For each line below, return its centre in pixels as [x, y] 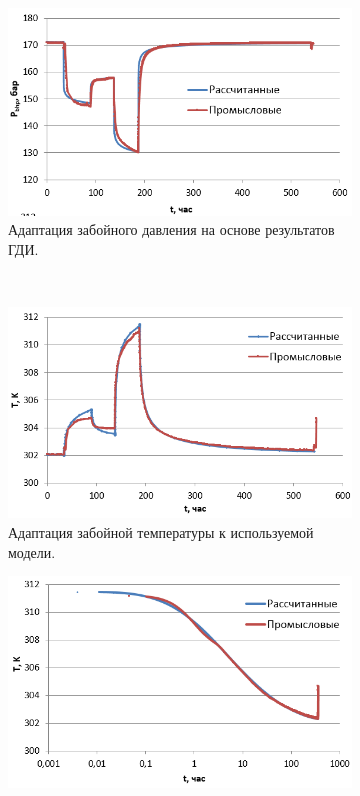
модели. [32, 551]
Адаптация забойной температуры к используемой [161, 532]
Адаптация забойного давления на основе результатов [171, 229]
